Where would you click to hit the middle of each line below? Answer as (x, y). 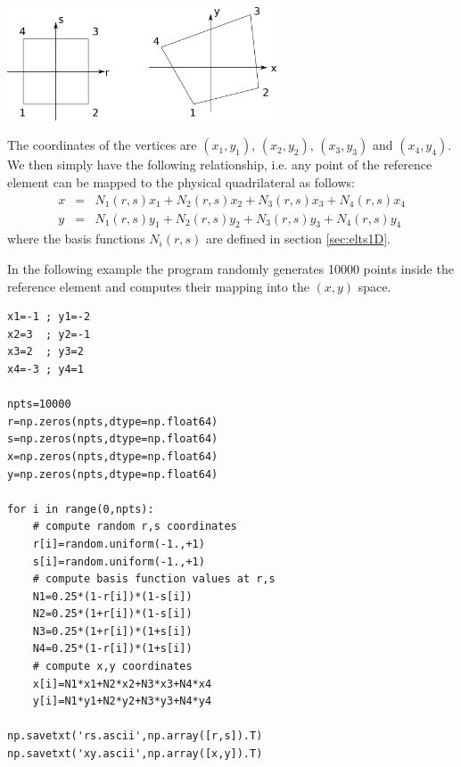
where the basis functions (76, 239)
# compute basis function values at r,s (154, 579)
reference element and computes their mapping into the (158, 286)
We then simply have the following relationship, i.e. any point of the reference (220, 165)
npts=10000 (39, 404)
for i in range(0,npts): (81, 509)
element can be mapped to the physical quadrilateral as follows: (181, 181)
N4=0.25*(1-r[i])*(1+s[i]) (112, 649)
